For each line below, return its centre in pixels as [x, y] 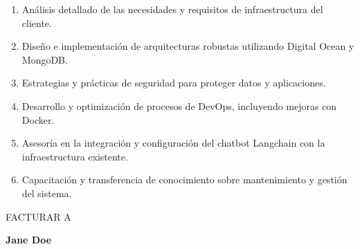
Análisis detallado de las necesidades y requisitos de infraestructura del [172, 9]
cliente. [37, 22]
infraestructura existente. [75, 156]
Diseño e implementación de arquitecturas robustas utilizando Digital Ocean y [188, 46]
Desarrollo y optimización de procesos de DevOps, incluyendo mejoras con [179, 105]
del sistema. [47, 193]
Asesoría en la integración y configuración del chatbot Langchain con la [173, 143]
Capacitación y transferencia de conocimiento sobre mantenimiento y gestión [184, 179]
